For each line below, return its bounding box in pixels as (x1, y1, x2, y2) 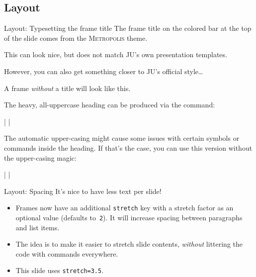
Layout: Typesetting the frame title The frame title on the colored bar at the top (4, 23, 252, 33)
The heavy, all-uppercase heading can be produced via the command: (4, 99, 215, 110)
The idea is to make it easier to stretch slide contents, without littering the (15, 239, 243, 249)
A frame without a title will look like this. (4, 83, 131, 93)
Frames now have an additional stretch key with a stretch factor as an (15, 202, 234, 213)
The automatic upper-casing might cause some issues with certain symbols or (4, 133, 240, 143)
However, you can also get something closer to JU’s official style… (4, 66, 203, 76)
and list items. (15, 222, 60, 232)
